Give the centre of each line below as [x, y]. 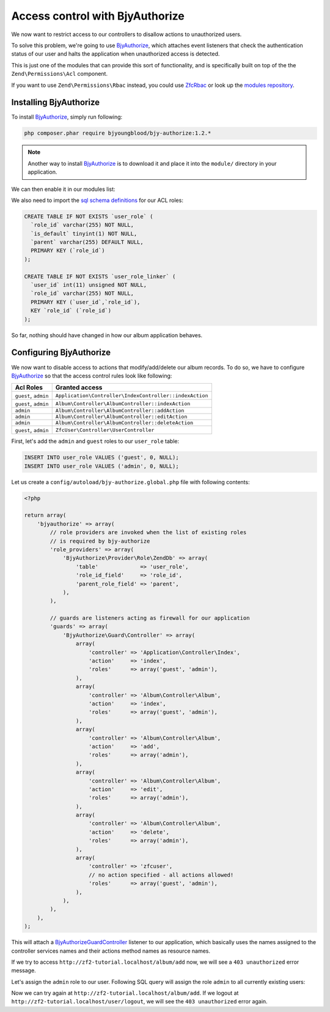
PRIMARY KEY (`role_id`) [68, 251]
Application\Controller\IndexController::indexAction [132, 396]
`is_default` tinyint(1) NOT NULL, [84, 233]
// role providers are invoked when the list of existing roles [148, 533]
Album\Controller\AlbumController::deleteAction [124, 423]
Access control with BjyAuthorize [98, 16]
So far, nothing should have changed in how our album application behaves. [107, 335]
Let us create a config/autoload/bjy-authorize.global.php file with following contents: [130, 482]
